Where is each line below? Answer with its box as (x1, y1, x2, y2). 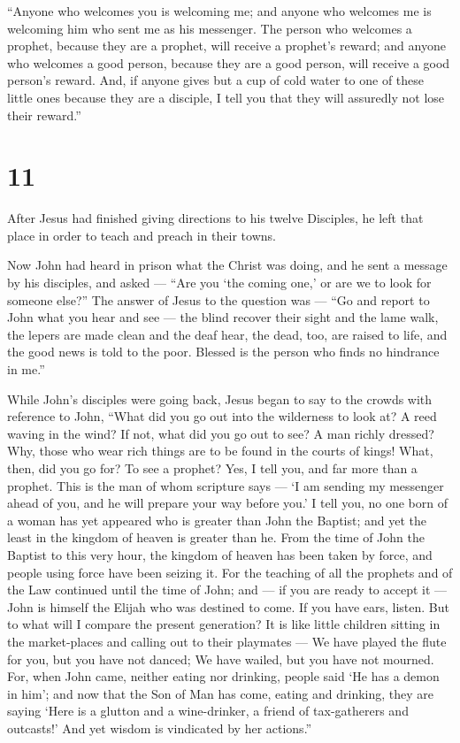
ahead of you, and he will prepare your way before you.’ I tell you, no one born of (7, 494, 448, 512)
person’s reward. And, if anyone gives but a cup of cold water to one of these (7, 71, 425, 89)
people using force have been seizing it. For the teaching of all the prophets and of (7, 563, 453, 581)
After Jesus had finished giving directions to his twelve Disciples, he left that (7, 209, 424, 227)
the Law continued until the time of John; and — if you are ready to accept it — (7, 580, 448, 599)
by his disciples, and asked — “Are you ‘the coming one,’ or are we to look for (7, 273, 432, 292)
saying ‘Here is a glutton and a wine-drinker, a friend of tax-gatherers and (7, 701, 409, 720)
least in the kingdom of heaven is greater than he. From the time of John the (7, 528, 425, 547)
